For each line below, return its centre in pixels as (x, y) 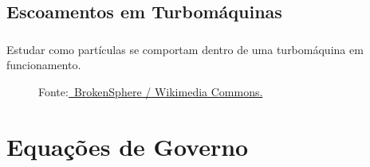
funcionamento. (44, 65)
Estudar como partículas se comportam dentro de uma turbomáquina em (185, 49)
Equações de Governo (128, 146)
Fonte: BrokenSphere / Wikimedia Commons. (151, 91)
